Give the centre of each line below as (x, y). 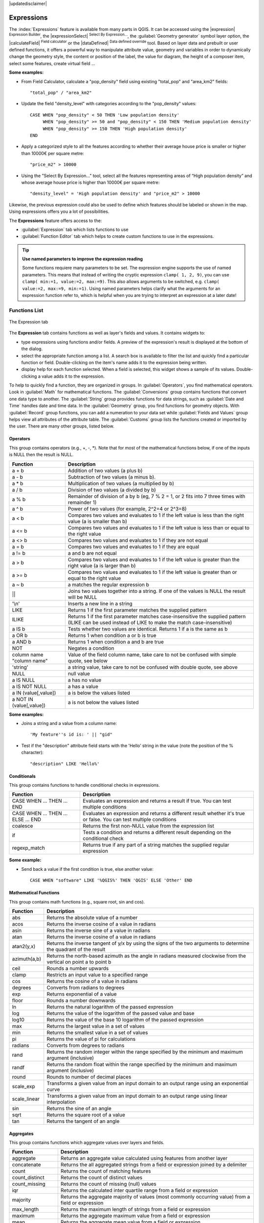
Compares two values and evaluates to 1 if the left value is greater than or (152, 572)
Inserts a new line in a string (100, 603)
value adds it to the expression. (73, 376)
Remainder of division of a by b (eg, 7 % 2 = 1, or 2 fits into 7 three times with (156, 496)
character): (33, 752)
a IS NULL (23, 680)
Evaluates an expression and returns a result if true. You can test (157, 801)
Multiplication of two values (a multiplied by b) (121, 483)
